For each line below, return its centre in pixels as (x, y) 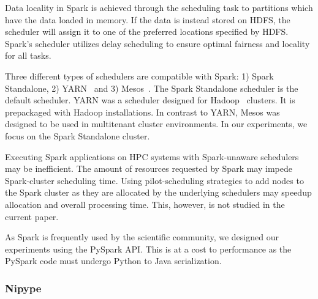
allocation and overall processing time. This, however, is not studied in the (145, 204)
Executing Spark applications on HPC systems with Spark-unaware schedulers (152, 156)
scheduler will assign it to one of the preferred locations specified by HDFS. (147, 31)
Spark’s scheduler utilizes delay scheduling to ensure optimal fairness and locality (157, 43)
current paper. (32, 216)
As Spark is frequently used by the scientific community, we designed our (142, 237)
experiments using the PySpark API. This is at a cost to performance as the (148, 249)
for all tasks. (28, 55)
